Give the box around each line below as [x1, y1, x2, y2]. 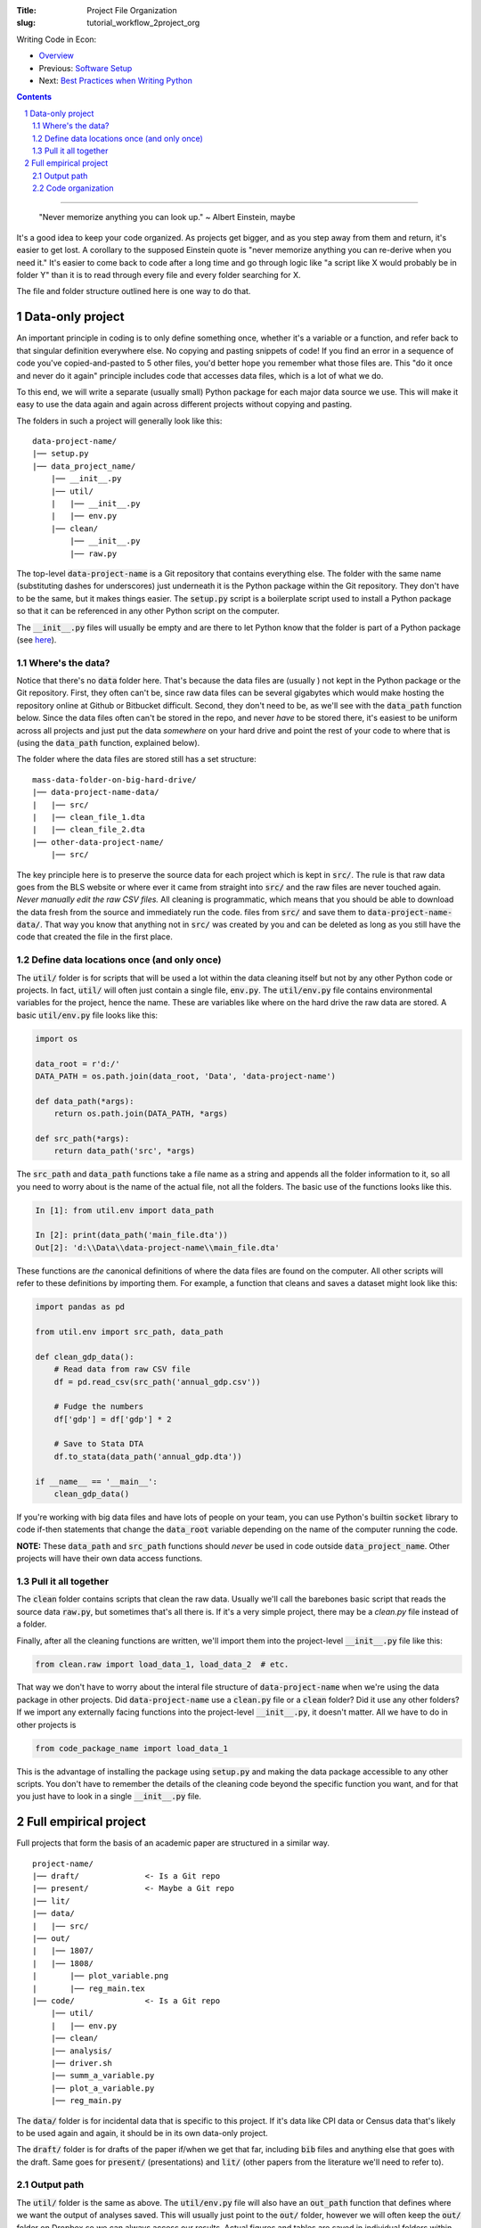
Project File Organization [86, 5, 177, 15]
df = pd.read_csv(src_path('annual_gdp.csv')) [53, 1377, 262, 1387]
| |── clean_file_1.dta [32, 812, 146, 822]
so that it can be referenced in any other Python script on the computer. [16, 606, 280, 617]
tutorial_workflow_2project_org [86, 18, 200, 29]
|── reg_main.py [50, 2095, 122, 2106]
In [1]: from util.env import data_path [35, 1205, 214, 1216]
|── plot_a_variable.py [50, 2083, 155, 2093]
